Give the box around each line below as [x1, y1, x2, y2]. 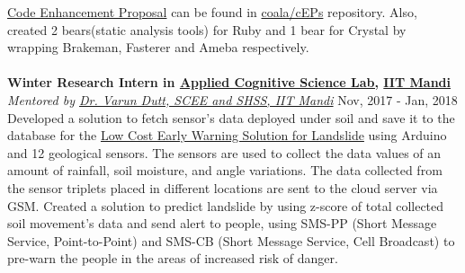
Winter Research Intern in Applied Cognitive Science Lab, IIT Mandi [7, 73, 451, 92]
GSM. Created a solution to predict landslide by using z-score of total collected [7, 196, 444, 215]
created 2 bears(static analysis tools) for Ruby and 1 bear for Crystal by [7, 20, 407, 39]
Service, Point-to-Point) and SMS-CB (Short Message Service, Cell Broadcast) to [7, 231, 455, 250]
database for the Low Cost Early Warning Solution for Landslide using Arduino [7, 126, 447, 145]
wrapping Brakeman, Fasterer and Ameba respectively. [7, 38, 309, 57]
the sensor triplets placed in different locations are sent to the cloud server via [7, 178, 438, 197]
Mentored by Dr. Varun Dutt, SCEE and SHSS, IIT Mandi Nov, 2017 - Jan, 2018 [7, 90, 458, 109]
